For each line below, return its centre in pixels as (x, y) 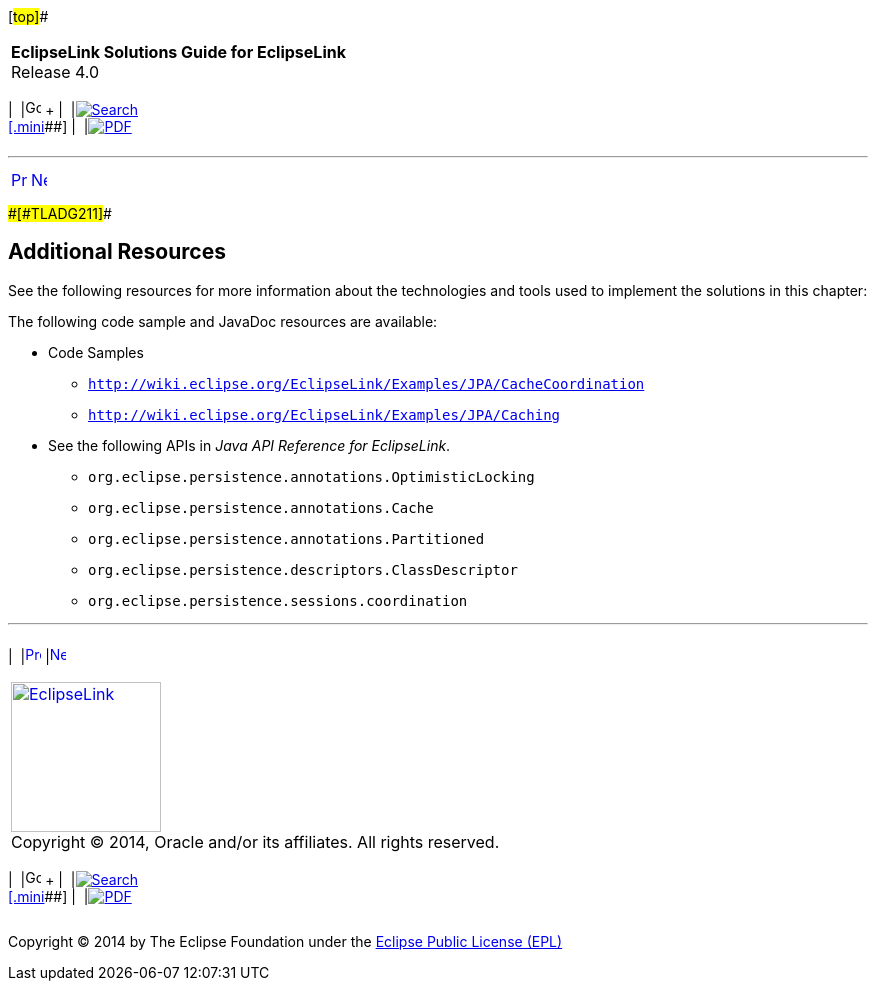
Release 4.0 (55, 72)
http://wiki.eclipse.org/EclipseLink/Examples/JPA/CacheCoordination (366, 383)
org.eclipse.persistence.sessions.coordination (278, 600)
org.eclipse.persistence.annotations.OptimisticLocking (311, 476)
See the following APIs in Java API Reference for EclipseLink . (249, 445)
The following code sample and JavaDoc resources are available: (223, 321)
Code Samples (96, 352)
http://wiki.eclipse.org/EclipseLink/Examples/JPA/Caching (324, 414)
